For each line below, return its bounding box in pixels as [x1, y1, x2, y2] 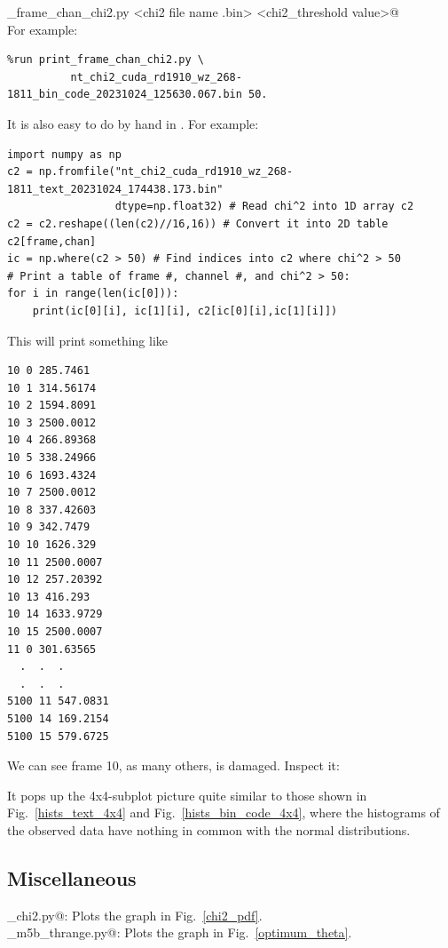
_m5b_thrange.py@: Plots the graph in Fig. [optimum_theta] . [7, 923, 352, 942]
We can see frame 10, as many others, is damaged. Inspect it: [7, 756, 340, 775]
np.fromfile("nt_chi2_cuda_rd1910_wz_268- [38, 165, 294, 179]
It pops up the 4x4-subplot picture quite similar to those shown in [7, 785, 367, 804]
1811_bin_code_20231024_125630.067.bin [7, 88, 242, 101]
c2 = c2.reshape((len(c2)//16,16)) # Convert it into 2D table [7, 217, 389, 230]
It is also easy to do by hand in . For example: [7, 114, 259, 132]
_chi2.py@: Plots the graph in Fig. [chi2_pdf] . [7, 905, 263, 924]
